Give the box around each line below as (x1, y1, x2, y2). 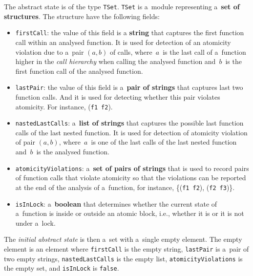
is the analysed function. (36, 147, 109, 157)
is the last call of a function (163, 46, 246, 57)
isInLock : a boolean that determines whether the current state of (15, 198, 217, 209)
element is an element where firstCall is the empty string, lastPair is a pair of (4, 243, 249, 254)
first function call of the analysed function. (15, 65, 143, 76)
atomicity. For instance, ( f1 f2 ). (15, 101, 113, 111)
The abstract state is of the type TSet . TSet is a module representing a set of (4, 1, 240, 11)
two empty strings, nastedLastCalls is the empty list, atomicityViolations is (4, 253, 243, 263)
